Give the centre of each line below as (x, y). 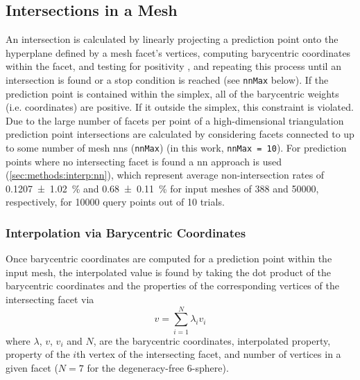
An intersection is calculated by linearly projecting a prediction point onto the (172, 39)
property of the (38, 354)
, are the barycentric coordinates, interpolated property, (212, 340)
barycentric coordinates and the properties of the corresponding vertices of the (172, 286)
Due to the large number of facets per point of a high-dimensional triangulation (175, 120)
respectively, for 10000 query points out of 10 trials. (115, 202)
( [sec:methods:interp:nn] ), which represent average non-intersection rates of (165, 175)
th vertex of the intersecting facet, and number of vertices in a (209, 354)
